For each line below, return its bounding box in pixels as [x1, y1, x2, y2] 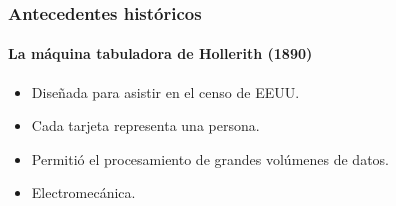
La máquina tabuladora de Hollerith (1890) [8, 43, 313, 64]
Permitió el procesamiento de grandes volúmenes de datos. [31, 148, 389, 169]
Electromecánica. [31, 182, 136, 203]
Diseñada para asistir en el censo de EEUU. [31, 81, 300, 102]
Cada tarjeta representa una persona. [31, 115, 260, 136]
